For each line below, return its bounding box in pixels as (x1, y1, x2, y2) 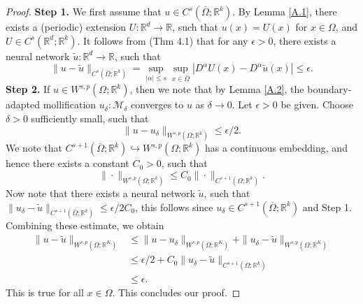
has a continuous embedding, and (204, 140, 348, 155)
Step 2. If (6, 82, 50, 96)
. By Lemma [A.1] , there (232, 4, 337, 18)
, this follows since (135, 199, 213, 214)
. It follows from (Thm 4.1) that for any (77, 33, 248, 48)
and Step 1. (302, 199, 352, 214)
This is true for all (6, 285, 84, 300)
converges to (131, 97, 184, 112)
